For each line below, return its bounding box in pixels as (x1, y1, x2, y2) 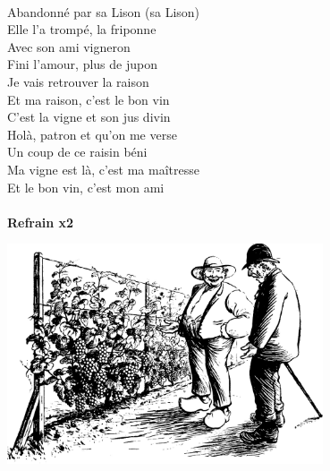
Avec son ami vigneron (7, 37, 131, 56)
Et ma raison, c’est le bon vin (7, 90, 170, 108)
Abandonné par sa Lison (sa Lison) (7, 2, 200, 21)
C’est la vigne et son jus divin (7, 107, 171, 126)
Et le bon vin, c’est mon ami (7, 177, 165, 196)
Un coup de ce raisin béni (7, 142, 148, 161)
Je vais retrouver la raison (7, 72, 149, 90)
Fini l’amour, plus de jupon (7, 55, 157, 73)
